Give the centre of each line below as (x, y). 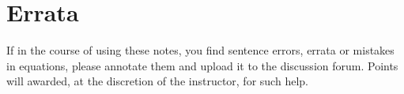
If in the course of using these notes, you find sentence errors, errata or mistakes (200, 50)
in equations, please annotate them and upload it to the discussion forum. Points (202, 65)
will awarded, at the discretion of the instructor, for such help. (157, 81)
